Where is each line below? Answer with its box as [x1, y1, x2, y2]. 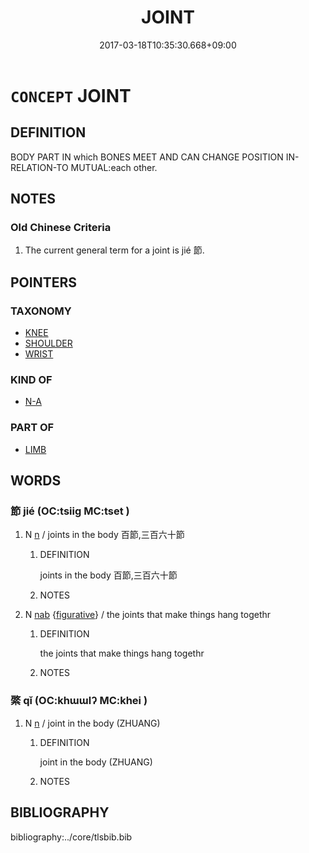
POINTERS [10, 274, 78, 291]
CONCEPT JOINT [10, 84, 132, 107]
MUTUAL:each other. [70, 161, 158, 173]
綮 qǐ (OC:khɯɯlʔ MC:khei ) [10, 694, 148, 708]
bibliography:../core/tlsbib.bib [10, 831, 133, 843]
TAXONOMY [10, 304, 72, 318]
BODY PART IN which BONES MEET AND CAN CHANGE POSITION [10, 151, 284, 163]
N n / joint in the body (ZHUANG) [24, 717, 161, 729]
